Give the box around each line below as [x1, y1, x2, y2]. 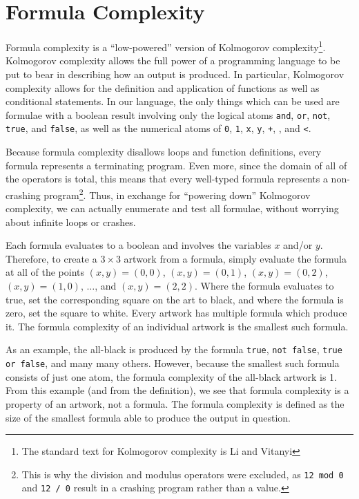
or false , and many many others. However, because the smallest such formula [6, 356, 340, 370]
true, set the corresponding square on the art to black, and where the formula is [6, 292, 344, 306]
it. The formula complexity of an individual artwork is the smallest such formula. [6, 319, 349, 333]
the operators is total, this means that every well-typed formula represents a [6, 171, 328, 186]
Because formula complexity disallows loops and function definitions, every [6, 144, 322, 159]
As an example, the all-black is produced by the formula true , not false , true [6, 342, 342, 357]
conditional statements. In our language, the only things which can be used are [6, 94, 340, 109]
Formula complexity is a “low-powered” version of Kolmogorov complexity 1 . [6, 38, 326, 54]
